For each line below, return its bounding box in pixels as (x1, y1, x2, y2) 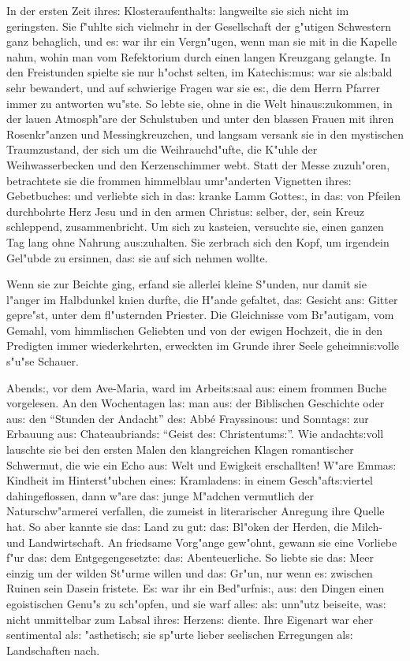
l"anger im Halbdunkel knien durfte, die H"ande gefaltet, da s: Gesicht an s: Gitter (6, 291, 398, 307)
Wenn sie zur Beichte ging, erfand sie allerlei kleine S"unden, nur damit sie (6, 276, 367, 292)
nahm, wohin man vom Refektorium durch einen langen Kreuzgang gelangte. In (6, 48, 391, 65)
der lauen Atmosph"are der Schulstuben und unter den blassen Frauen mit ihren (6, 110, 394, 127)
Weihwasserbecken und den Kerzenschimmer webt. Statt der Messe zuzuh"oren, (6, 156, 390, 173)
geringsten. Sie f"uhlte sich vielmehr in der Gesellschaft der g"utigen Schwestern (6, 17, 391, 34)
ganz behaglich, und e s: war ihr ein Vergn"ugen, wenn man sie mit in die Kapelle (6, 33, 397, 50)
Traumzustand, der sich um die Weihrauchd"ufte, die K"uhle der (6, 141, 318, 158)
